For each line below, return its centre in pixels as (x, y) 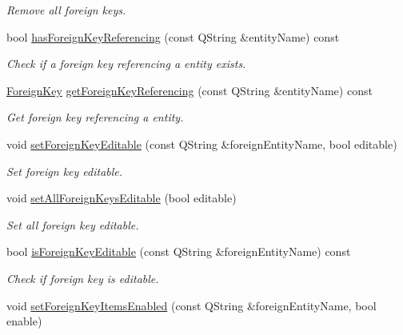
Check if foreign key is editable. (83, 278)
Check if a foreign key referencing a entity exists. (126, 64)
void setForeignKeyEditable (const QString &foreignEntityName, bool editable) (202, 144)
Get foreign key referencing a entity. (95, 117)
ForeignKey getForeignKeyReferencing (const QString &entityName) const (190, 90)
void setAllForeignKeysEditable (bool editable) (122, 198)
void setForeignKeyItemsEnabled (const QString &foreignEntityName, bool (192, 305)
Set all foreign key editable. (73, 224)
